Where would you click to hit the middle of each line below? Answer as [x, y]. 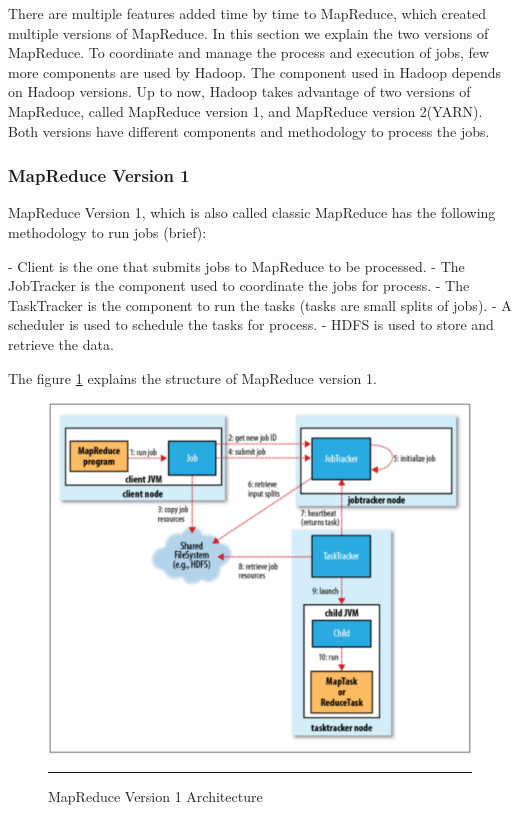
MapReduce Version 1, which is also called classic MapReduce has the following [252, 212]
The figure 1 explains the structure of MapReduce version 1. [192, 377]
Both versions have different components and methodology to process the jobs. [249, 130]
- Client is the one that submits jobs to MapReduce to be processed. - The [236, 265]
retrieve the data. [61, 343]
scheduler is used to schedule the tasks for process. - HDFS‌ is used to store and [251, 324]
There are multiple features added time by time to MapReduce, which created [247, 13]
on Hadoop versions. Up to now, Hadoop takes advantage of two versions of [239, 91]
